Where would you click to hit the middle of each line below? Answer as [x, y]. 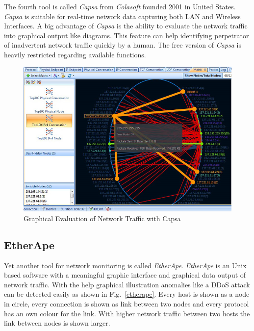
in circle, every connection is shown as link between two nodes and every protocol [127, 304]
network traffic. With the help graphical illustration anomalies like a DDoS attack [127, 284]
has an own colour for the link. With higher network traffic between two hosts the [127, 313]
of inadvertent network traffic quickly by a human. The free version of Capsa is [123, 45]
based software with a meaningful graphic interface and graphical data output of [125, 275]
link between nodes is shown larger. [57, 323]
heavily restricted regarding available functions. [75, 54]
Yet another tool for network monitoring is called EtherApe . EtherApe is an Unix [125, 265]
